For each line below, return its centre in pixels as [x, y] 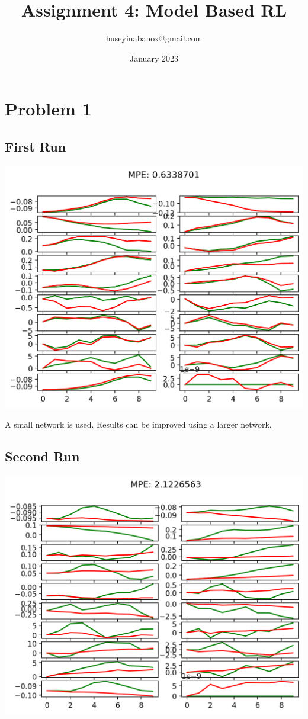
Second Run [42, 456]
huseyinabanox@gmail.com [154, 38]
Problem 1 [48, 109]
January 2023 [154, 58]
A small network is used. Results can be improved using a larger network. [138, 424]
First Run [36, 146]
